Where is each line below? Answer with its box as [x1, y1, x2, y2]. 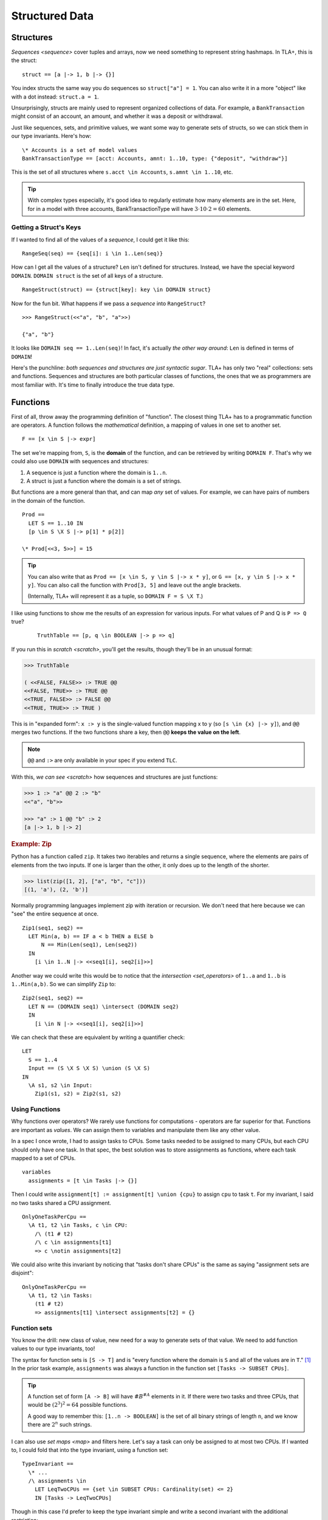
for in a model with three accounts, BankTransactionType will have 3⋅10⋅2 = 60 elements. [27, 205, 251, 212]
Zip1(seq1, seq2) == [22, 924, 83, 931]
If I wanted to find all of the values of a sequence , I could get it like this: [11, 236, 190, 243]
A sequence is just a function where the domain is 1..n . [26, 469, 168, 476]
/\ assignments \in [28, 1477, 86, 1485]
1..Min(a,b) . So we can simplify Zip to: [11, 981, 117, 988]
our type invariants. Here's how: [11, 133, 92, 140]
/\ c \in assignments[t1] [34, 1239, 112, 1246]
